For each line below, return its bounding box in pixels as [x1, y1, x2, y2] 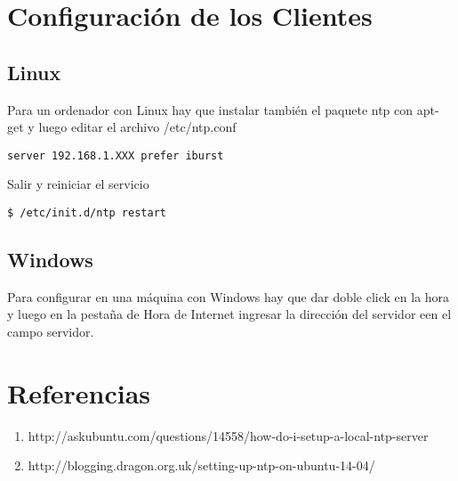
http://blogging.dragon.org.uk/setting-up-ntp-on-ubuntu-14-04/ [28, 456, 375, 475]
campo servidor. [7, 322, 94, 341]
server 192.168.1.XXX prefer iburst [7, 149, 224, 162]
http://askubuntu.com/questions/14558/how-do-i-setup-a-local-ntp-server [28, 426, 429, 444]
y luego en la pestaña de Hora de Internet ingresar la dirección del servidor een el [7, 305, 452, 323]
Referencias [7, 374, 151, 411]
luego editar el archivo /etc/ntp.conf [38, 118, 237, 136]
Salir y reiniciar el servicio [7, 175, 149, 193]
